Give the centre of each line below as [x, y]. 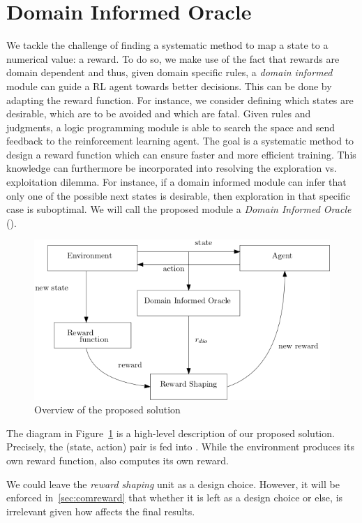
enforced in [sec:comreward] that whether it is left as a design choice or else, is [175, 498]
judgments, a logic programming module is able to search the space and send [171, 127]
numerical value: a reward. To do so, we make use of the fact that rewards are [173, 58]
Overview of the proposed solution [107, 410]
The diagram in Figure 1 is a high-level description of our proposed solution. [171, 433]
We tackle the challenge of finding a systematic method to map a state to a [167, 45]
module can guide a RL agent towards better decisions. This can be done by [169, 86]
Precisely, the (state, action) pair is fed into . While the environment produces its [180, 447]
